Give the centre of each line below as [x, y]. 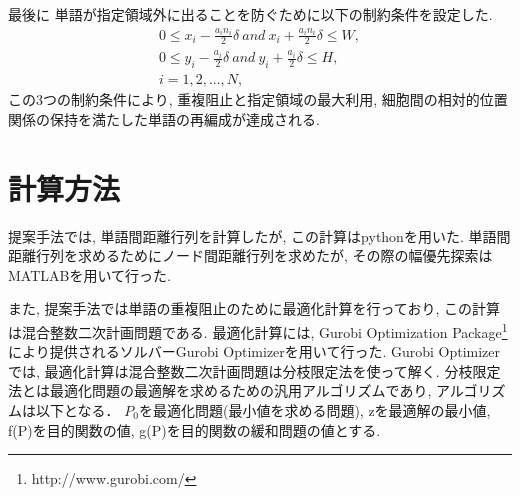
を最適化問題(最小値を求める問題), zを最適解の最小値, [314, 409]
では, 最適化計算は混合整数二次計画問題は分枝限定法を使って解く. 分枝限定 [254, 370]
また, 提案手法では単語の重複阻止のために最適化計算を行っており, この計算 [254, 308]
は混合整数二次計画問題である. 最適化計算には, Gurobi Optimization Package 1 [258, 330]
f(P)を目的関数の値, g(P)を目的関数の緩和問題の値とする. [194, 429]
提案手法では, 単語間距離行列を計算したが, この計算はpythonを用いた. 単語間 [259, 235]
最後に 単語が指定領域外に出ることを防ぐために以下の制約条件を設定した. [250, 14]
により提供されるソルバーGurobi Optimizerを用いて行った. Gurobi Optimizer [254, 351]
